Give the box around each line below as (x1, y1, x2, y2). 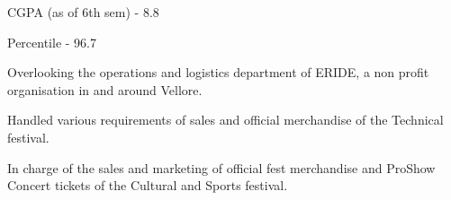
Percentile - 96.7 (7, 32, 96, 51)
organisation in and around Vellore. (7, 80, 203, 99)
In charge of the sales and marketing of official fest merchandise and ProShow (7, 158, 436, 177)
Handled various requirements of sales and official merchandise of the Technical (7, 110, 444, 129)
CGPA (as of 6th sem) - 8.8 (7, 3, 159, 21)
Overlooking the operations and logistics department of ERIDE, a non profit (7, 63, 429, 82)
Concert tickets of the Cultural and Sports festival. (7, 176, 288, 195)
